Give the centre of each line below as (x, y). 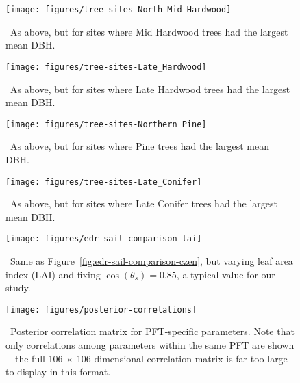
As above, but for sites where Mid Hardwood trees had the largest (149, 31)
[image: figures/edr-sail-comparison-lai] (104, 239)
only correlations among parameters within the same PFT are (135, 345)
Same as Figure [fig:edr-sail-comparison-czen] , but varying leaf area (151, 261)
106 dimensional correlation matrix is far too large (182, 358)
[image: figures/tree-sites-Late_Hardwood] (106, 67)
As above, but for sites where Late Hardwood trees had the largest (150, 89)
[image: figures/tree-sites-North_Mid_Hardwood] (118, 10)
